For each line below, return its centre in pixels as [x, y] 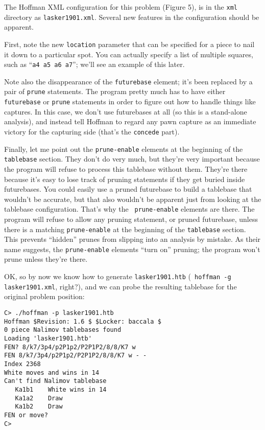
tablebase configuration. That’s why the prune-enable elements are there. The [129, 209]
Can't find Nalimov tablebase [55, 381]
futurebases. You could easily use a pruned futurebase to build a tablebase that [128, 189]
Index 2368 [22, 364]
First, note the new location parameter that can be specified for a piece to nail [129, 44]
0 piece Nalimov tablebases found [63, 330]
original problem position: [44, 296]
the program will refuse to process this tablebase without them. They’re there [126, 168]
